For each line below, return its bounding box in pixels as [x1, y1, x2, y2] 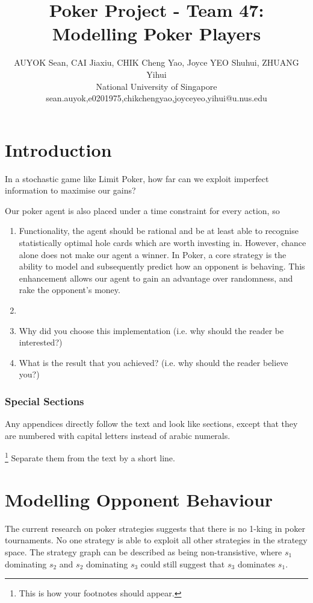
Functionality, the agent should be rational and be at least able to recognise [19, 224, 299, 237]
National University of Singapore [96, 80, 217, 92]
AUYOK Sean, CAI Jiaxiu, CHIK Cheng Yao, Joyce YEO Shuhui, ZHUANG [14, 56, 299, 69]
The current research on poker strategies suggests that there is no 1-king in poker [5, 522, 305, 534]
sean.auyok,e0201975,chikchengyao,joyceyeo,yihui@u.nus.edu [46, 92, 267, 104]
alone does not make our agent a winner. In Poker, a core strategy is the [19, 248, 287, 260]
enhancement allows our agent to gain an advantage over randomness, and [19, 271, 293, 284]
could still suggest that [140, 557, 225, 570]
